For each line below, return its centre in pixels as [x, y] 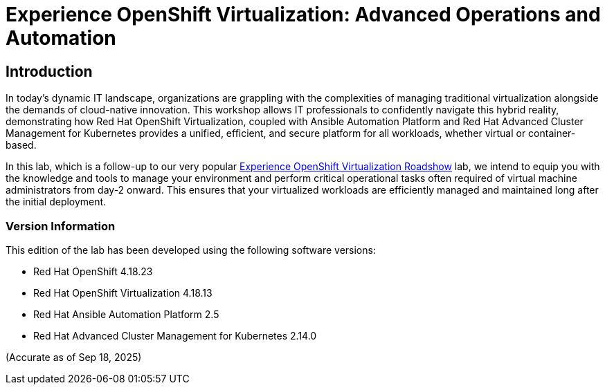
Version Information [61, 226]
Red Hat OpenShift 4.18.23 [93, 271]
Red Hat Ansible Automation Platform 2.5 [126, 314]
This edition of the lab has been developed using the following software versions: [191, 250]
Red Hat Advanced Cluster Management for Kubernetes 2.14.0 [175, 335]
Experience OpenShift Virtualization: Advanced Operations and [303, 15]
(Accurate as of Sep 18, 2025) [74, 357]
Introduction [49, 71]
